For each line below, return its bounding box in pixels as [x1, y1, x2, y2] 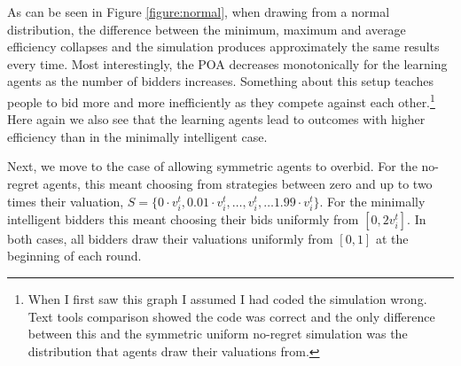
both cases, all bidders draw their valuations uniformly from [7, 229, 333, 247]
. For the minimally [319, 191, 426, 210]
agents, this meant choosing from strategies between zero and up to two [43, 175, 433, 192]
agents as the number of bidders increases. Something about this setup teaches [7, 72, 434, 90]
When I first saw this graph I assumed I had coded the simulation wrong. [27, 289, 427, 308]
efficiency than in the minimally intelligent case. [7, 127, 268, 145]
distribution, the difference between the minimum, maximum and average [7, 19, 406, 38]
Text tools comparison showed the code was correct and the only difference [27, 307, 435, 325]
